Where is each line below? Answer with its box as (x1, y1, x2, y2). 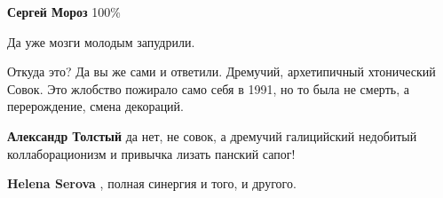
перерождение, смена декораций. (7, 97, 184, 115)
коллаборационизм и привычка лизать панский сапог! (7, 144, 296, 162)
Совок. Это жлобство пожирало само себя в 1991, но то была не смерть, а (7, 79, 409, 98)
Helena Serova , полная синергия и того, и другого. (7, 174, 297, 193)
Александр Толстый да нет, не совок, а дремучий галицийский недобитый (7, 126, 417, 145)
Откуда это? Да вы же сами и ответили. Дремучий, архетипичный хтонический (7, 62, 436, 81)
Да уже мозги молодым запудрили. (7, 32, 195, 51)
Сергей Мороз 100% (7, 3, 121, 20)
